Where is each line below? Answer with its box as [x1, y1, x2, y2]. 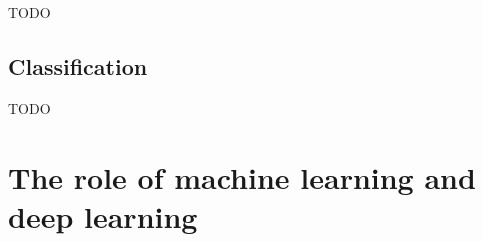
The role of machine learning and [8, 156, 476, 197]
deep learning [8, 195, 198, 236]
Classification [8, 50, 148, 81]
